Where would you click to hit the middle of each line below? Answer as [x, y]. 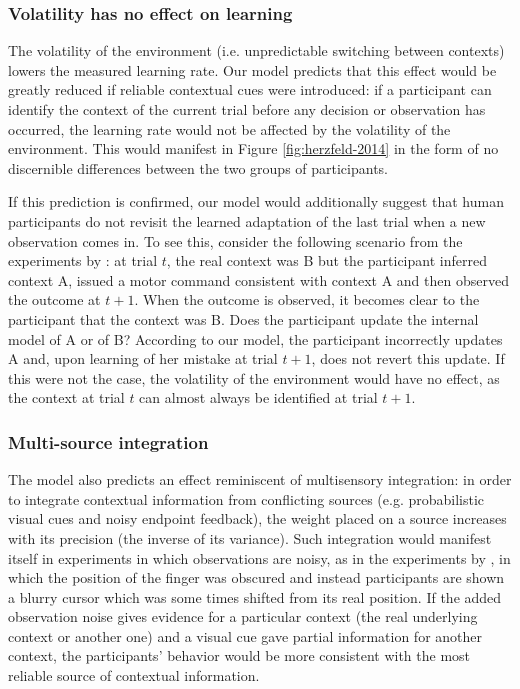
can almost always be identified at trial [258, 397]
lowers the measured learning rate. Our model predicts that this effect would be [252, 69]
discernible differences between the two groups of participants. [198, 167]
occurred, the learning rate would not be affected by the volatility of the [229, 128]
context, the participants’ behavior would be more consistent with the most [239, 655]
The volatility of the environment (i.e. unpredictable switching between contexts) [256, 50]
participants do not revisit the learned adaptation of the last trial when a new [247, 220]
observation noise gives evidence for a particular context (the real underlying [243, 616]
